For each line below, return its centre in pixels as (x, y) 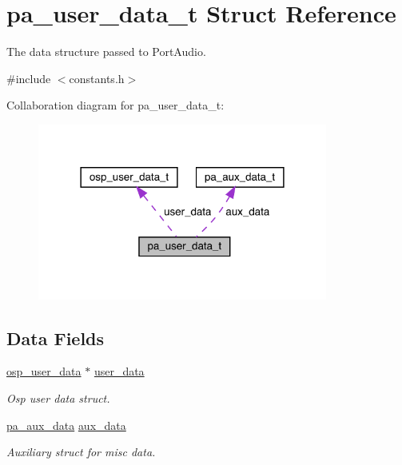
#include (29, 78)
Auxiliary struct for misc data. (81, 452)
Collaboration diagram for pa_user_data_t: (115, 105)
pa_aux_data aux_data (66, 425)
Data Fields (56, 338)
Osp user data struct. (58, 397)
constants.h (97, 78)
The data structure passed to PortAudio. (106, 52)
